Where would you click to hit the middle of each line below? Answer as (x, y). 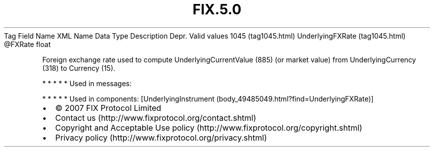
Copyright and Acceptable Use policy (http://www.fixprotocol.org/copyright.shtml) (209, 127)
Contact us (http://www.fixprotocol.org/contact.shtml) (156, 118)
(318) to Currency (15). (79, 68)
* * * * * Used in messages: (87, 83)
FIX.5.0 (217, 9)
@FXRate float (27, 44)
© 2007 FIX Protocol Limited (108, 108)
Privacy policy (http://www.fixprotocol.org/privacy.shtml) (161, 137)
